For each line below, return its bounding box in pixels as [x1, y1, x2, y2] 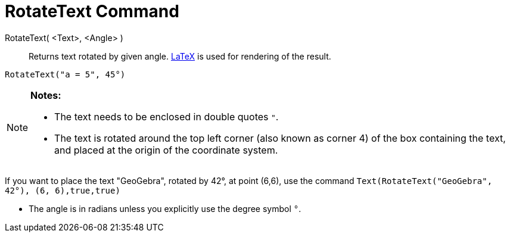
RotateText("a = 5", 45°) [5, 69, 126, 79]
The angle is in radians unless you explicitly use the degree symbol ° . [29, 203, 301, 214]
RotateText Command [5, 1, 179, 21]
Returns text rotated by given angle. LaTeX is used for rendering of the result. [29, 51, 331, 61]
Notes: [30, 89, 61, 101]
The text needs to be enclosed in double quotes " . [54, 110, 279, 123]
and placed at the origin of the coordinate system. [54, 144, 278, 156]
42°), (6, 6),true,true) [5, 185, 120, 195]
